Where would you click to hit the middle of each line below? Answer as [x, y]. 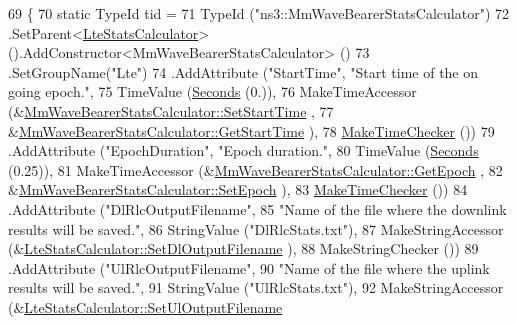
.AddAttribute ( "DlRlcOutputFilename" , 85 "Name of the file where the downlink [257, 208]
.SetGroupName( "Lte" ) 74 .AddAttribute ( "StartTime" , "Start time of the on [243, 71]
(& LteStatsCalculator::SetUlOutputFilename [145, 306]
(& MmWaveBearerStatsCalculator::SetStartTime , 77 [171, 110]
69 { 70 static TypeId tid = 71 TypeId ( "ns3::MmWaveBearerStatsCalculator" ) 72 [259, 13]
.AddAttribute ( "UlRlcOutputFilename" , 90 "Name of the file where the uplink [249, 267]
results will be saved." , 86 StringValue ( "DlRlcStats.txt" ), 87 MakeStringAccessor [256, 228]
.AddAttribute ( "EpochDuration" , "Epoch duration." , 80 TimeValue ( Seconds [243, 150]
